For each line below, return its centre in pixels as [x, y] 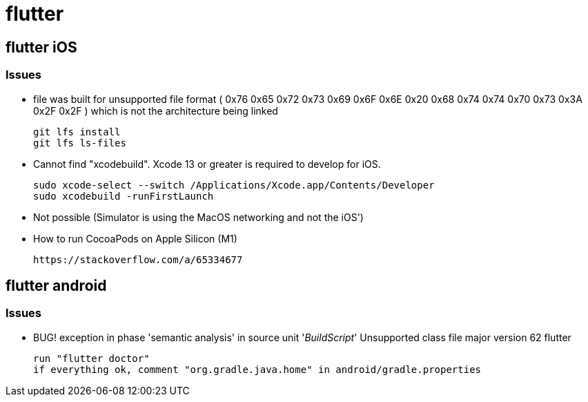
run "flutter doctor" [91, 358]
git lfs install [77, 132]
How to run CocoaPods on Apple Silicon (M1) [135, 238]
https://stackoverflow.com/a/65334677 [138, 259]
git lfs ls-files [80, 143]
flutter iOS [41, 47]
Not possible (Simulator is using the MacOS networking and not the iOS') [198, 217]
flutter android [56, 285]
